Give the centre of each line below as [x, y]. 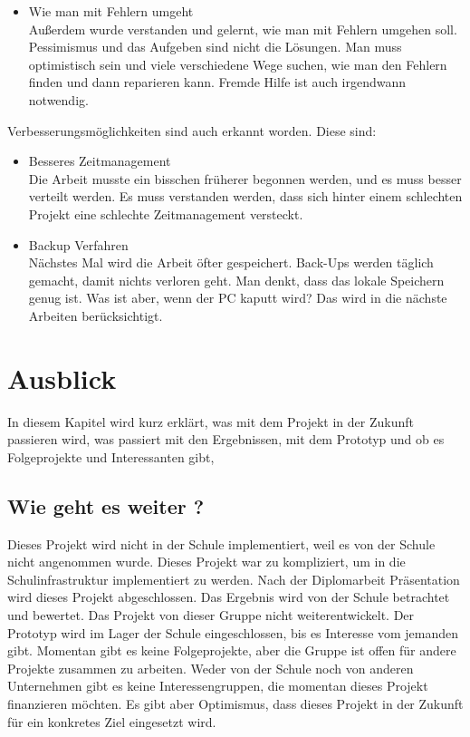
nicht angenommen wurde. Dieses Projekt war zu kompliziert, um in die [206, 562]
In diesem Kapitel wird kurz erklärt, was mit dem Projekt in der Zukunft [211, 421]
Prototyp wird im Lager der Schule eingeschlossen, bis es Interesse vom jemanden [233, 632]
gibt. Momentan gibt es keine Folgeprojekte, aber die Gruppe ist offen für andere [232, 650]
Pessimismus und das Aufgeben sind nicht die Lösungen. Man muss [215, 47]
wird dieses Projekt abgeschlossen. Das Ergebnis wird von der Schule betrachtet [229, 597]
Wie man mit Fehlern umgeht [111, 11]
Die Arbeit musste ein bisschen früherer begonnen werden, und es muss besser [245, 178]
